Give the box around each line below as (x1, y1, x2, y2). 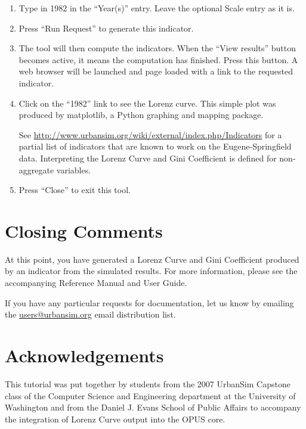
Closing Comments (5, 218, 163, 243)
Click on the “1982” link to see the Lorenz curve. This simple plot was (18, 97, 276, 109)
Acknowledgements (5, 343, 164, 367)
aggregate (18, 163, 54, 176)
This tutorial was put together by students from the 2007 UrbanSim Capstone (5, 377, 290, 390)
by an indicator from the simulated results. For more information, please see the (5, 265, 298, 277)
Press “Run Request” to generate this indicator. (18, 21, 194, 34)
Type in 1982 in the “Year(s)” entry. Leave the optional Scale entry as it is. (18, 2, 295, 14)
